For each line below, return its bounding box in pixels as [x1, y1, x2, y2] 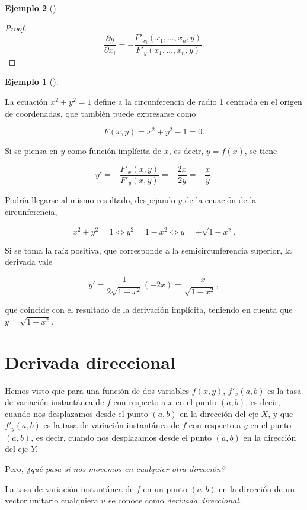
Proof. [5, 21, 27, 34]
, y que [268, 407, 293, 419]
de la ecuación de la [184, 194, 257, 206]
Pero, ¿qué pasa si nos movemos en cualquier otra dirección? [5, 463, 225, 475]
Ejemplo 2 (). [5, 2, 59, 14]
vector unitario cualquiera [5, 494, 98, 506]
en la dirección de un [219, 482, 295, 495]
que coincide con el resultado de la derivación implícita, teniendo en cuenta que [5, 303, 293, 316]
